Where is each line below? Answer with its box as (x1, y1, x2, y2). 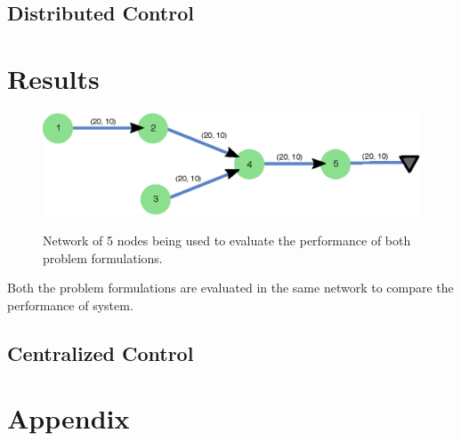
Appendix (7, 400, 130, 437)
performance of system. (7, 295, 133, 314)
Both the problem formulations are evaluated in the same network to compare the (7, 278, 454, 297)
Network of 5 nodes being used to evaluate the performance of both (43, 231, 411, 250)
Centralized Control (7, 339, 194, 366)
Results (7, 60, 100, 96)
